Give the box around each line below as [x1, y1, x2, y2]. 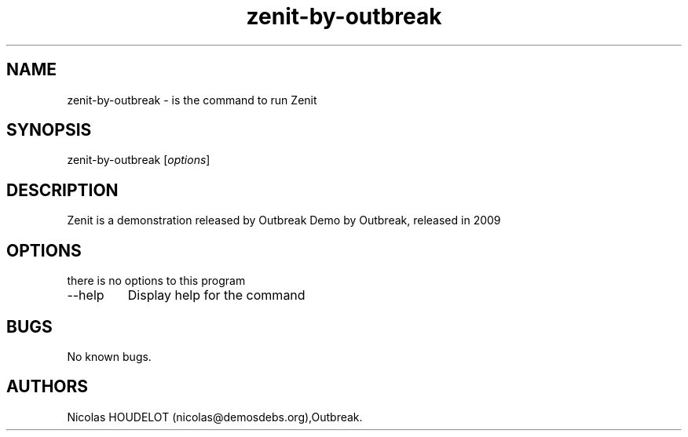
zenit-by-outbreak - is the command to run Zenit [67, 93, 317, 107]
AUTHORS [6, 377, 89, 397]
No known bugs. [67, 349, 152, 363]
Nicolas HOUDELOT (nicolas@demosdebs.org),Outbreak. [67, 410, 363, 424]
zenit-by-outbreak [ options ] [67, 153, 210, 167]
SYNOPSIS [6, 120, 92, 140]
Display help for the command [127, 287, 306, 304]
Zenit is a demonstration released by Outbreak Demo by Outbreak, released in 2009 [67, 213, 501, 228]
